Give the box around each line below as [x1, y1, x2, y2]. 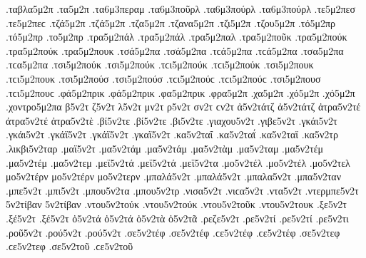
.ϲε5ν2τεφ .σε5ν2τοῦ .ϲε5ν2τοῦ [6, 239, 133, 254]
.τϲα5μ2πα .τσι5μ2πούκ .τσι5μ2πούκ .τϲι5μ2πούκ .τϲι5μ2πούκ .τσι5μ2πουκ [6, 57, 314, 72]
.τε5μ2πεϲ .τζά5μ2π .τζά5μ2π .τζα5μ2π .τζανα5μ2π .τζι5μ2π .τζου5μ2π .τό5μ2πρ [6, 15, 335, 30]
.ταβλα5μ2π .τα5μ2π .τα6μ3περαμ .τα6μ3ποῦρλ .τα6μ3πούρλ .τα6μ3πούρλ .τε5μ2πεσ [6, 1, 356, 16]
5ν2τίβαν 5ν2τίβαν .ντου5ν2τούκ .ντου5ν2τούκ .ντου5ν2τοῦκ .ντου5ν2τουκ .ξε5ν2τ [6, 197, 347, 212]
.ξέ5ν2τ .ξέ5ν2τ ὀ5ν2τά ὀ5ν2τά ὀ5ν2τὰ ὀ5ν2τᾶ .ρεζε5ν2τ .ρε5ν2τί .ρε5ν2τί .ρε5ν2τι [6, 210, 349, 225]
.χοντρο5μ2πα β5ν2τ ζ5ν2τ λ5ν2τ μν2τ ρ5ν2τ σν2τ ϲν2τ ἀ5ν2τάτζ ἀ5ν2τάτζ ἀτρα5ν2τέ [6, 99, 361, 114]
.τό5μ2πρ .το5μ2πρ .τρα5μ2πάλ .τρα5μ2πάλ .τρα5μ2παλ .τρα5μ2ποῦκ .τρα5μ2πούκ [6, 29, 347, 44]
